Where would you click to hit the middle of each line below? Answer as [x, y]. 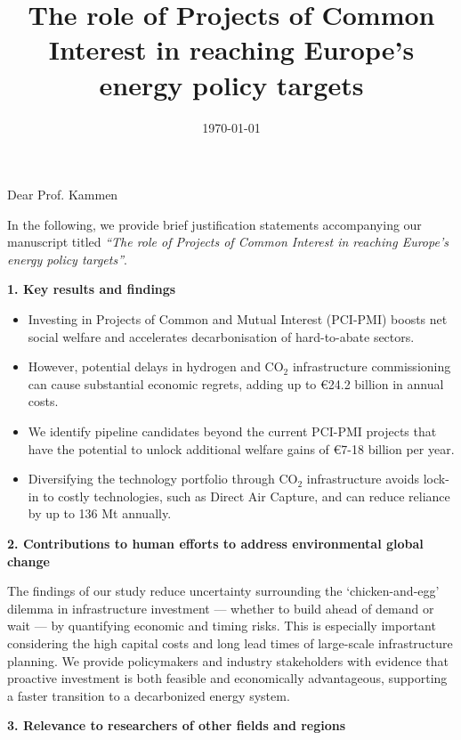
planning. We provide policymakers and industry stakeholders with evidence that [228, 660]
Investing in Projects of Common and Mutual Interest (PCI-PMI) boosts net [238, 319]
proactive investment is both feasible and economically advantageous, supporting [227, 678]
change [28, 561]
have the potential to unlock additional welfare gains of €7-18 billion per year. [241, 448]
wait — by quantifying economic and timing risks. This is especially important [222, 626]
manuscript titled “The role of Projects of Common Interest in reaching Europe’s [228, 242]
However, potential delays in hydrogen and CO [156, 366]
